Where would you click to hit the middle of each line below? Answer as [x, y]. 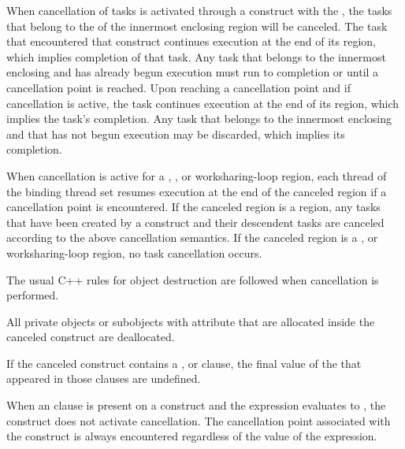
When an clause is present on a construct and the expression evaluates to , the [196, 405]
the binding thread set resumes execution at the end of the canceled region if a [197, 191]
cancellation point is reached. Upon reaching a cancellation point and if [178, 87]
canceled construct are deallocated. [91, 337]
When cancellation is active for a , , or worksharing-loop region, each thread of [197, 175]
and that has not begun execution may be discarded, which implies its [176, 134]
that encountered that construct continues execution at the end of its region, [191, 41]
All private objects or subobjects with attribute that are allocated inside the [191, 321]
